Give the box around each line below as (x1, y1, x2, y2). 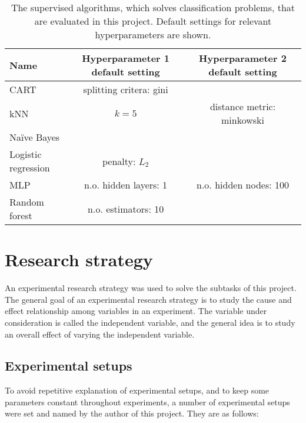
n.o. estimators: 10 (88, 201, 164, 216)
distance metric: (209, 100, 276, 113)
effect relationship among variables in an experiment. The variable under (5, 305, 267, 317)
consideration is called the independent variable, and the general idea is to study (5, 316, 295, 328)
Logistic (9, 147, 42, 161)
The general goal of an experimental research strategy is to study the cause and (5, 293, 292, 305)
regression (9, 161, 50, 174)
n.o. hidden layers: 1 (84, 178, 168, 191)
